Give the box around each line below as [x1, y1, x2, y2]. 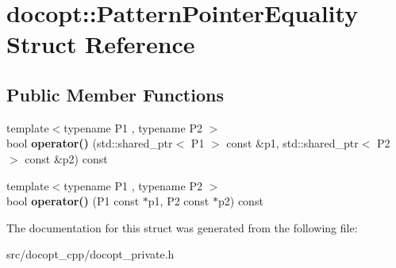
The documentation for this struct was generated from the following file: [6, 219, 358, 235]
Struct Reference [6, 28, 195, 60]
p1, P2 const [148, 193, 210, 209]
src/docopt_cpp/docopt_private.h [6, 246, 175, 262]
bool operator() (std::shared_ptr [6, 135, 173, 151]
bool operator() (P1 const [6, 193, 140, 209]
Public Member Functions [6, 82, 224, 106]
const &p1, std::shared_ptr [226, 135, 359, 151]
